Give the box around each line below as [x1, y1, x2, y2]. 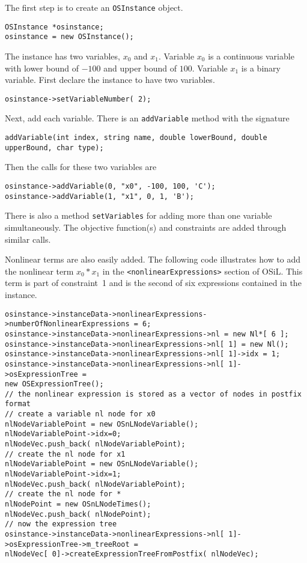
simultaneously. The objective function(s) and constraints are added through [5, 221, 287, 233]
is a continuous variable [208, 49, 294, 62]
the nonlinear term [5, 264, 74, 277]
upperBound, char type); [5, 143, 104, 152]
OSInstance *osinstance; [5, 22, 104, 31]
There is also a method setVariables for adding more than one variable [5, 209, 272, 222]
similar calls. [5, 233, 51, 245]
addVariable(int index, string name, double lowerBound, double [5, 133, 267, 142]
